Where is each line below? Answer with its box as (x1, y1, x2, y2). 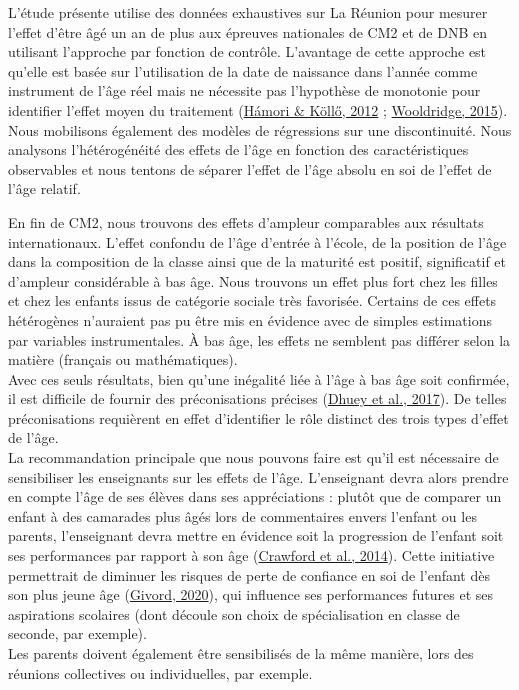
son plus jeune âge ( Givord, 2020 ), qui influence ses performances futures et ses (8, 584, 494, 605)
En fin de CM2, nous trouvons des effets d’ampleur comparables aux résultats (8, 211, 484, 232)
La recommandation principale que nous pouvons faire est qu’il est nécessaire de (8, 447, 499, 468)
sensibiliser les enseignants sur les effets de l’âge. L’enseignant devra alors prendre (8, 466, 509, 487)
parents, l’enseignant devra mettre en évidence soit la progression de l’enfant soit (8, 525, 504, 546)
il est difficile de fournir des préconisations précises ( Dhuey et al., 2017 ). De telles (8, 388, 507, 409)
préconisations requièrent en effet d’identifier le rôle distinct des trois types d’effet (8, 407, 509, 428)
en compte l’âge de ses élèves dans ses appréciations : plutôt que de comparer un (8, 486, 502, 507)
